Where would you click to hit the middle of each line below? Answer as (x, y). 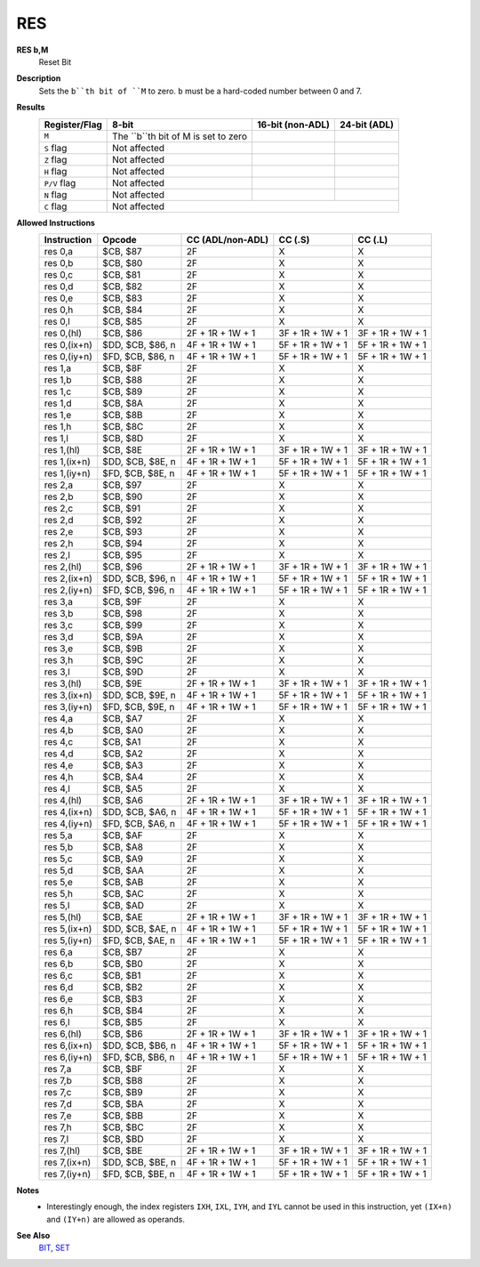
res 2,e (59, 531)
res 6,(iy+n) (68, 1057)
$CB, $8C (123, 426)
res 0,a (59, 251)
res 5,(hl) (63, 916)
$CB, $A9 (123, 859)
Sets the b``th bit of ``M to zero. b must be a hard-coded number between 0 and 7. (200, 91)
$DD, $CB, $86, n (140, 344)
